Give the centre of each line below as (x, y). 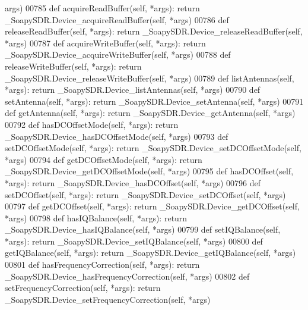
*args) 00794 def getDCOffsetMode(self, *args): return (104, 159)
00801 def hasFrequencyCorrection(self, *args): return (102, 264)
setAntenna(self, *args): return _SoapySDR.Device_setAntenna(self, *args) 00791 (154, 101)
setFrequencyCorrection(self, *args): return (83, 288)
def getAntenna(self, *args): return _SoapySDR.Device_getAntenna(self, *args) (150, 113)
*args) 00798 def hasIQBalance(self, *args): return (96, 217)
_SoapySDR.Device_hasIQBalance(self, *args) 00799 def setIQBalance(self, (143, 229)
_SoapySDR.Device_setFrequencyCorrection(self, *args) (108, 299)
